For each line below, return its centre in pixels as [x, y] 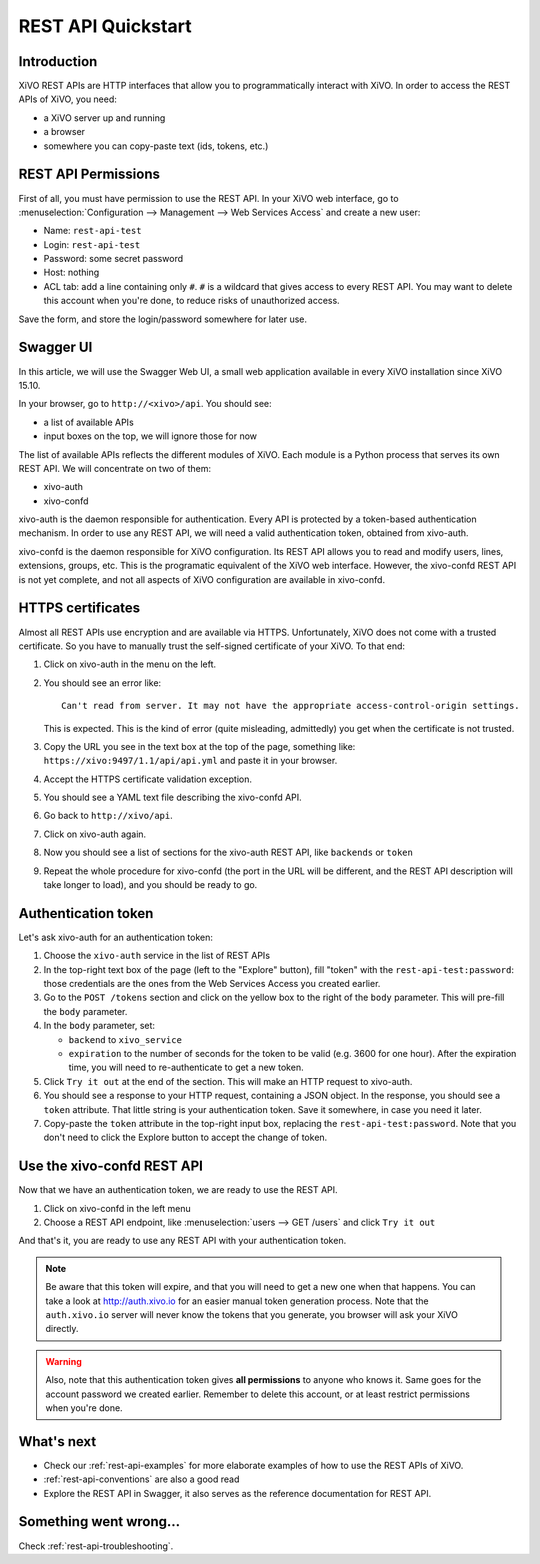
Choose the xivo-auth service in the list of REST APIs [156, 956]
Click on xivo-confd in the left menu [117, 1208]
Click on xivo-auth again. [95, 834]
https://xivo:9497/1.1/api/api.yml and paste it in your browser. [190, 761]
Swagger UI [55, 347]
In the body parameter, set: [99, 1026]
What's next [57, 1441]
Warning [63, 1361]
